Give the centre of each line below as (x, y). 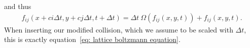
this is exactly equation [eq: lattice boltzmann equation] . (92, 39)
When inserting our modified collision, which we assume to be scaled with (119, 29)
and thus (18, 6)
